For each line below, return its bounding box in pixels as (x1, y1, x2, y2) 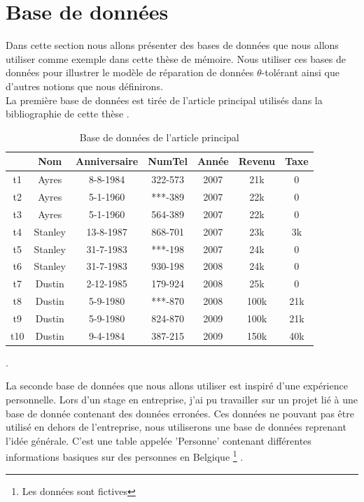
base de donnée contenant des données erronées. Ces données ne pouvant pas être (6, 406, 354, 420)
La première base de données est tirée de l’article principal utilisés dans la (6, 92, 323, 107)
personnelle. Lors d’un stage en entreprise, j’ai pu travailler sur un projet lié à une (6, 392, 358, 406)
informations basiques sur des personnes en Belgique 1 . (6, 447, 244, 464)
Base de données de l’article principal (79, 129, 239, 144)
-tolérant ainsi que (261, 65, 339, 80)
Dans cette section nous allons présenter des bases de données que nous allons (6, 38, 339, 52)
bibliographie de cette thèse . (6, 106, 129, 121)
